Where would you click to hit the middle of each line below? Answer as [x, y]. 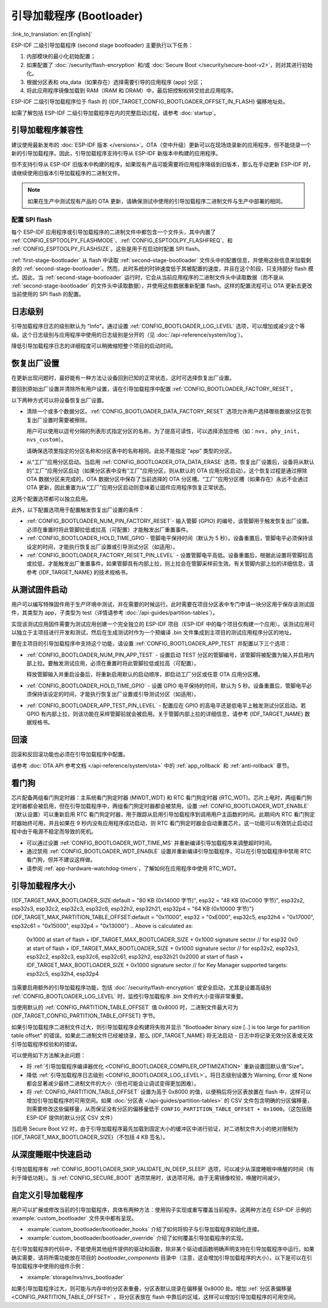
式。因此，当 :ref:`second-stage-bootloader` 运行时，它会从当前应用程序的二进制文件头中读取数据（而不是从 [148, 277]
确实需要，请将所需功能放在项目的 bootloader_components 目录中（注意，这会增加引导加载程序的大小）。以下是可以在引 [162, 1257]
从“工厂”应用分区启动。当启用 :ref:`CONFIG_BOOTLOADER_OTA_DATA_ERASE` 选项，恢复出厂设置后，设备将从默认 [171, 462]
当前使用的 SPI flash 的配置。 [48, 294]
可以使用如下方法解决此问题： [49, 1055]
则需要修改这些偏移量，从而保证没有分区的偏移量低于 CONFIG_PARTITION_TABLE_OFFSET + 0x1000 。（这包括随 [169, 1109]
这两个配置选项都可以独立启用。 [51, 499]
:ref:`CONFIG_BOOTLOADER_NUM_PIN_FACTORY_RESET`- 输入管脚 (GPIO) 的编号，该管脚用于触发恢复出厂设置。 [169, 521]
